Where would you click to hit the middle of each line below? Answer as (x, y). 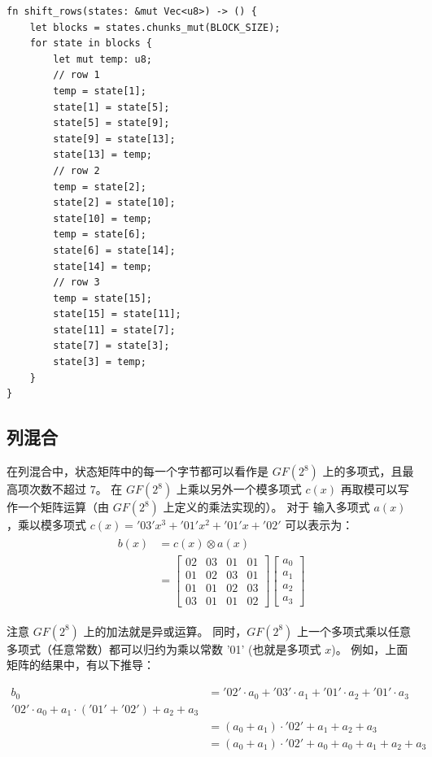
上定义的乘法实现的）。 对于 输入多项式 (266, 507)
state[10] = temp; (103, 218)
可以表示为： (319, 525)
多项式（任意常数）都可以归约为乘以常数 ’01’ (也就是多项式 (164, 648)
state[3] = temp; (100, 362)
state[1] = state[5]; (111, 107)
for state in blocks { (91, 44)
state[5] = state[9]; (111, 123)
